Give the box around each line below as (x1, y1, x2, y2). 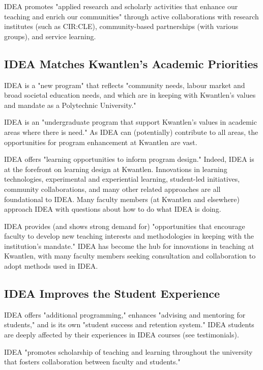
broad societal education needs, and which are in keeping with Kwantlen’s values (4, 90, 256, 100)
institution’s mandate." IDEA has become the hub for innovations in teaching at (4, 240, 254, 251)
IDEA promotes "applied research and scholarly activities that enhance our (4, 1, 238, 11)
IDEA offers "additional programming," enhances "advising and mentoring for (4, 309, 246, 320)
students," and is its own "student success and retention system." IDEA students (4, 319, 254, 330)
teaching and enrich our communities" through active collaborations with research (4, 11, 259, 21)
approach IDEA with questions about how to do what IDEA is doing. (4, 204, 221, 214)
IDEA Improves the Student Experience (4, 286, 220, 301)
